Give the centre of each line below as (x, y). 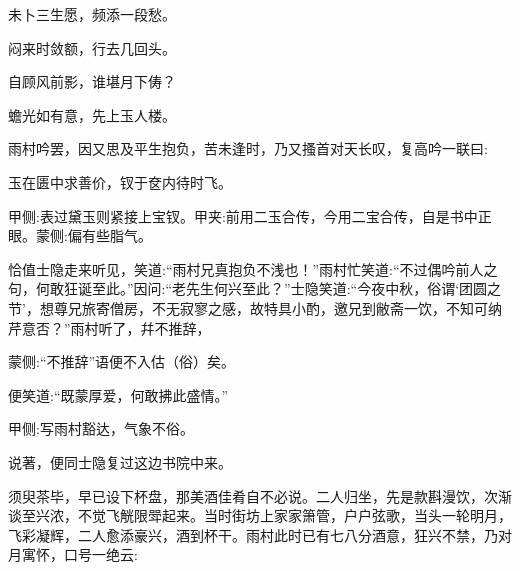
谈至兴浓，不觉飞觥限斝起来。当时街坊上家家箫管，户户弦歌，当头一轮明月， (260, 515)
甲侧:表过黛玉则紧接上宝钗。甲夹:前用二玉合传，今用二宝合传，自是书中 (243, 215)
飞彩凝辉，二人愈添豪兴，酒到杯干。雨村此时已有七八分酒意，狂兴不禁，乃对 (260, 534)
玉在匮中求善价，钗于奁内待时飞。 (120, 181)
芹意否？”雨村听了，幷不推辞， (109, 327)
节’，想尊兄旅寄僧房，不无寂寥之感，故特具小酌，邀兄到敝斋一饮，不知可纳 (255, 307)
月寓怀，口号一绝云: (73, 554)
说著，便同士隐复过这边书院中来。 (120, 461)
